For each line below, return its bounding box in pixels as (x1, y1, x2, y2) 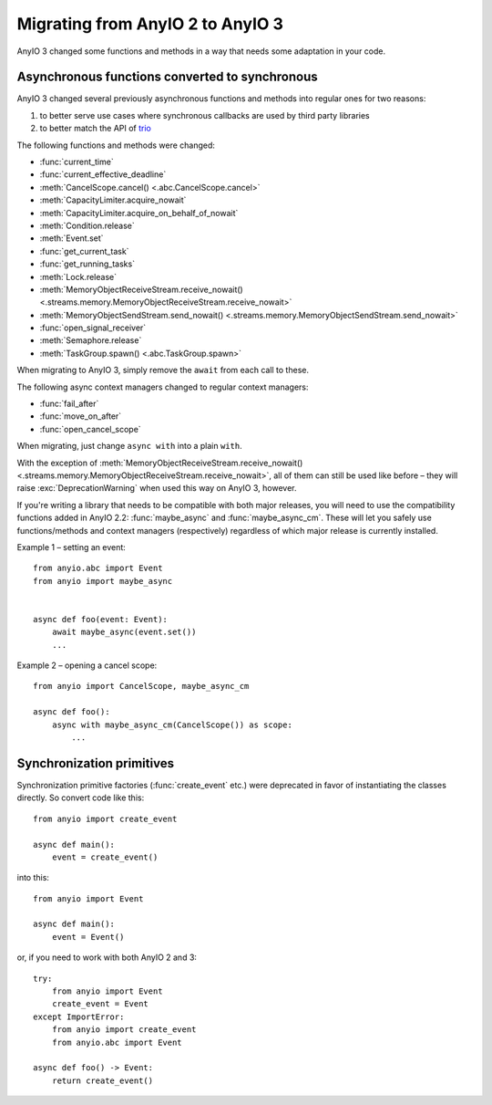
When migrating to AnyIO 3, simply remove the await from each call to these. (16, 365, 310, 376)
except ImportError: (33, 1011, 125, 1022)
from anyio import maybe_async (33, 576, 173, 586)
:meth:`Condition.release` (39, 220, 136, 231)
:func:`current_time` (39, 156, 114, 168)
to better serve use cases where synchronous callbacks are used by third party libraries (39, 109, 370, 120)
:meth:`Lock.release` (39, 271, 118, 282)
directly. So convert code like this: (16, 792, 145, 803)
